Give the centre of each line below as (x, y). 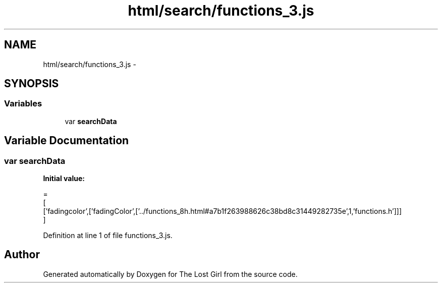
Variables (23, 104)
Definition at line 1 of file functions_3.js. (108, 236)
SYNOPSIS (32, 84)
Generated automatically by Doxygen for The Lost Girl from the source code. (170, 274)
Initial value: (64, 179)
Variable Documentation (67, 141)
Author (22, 255)
